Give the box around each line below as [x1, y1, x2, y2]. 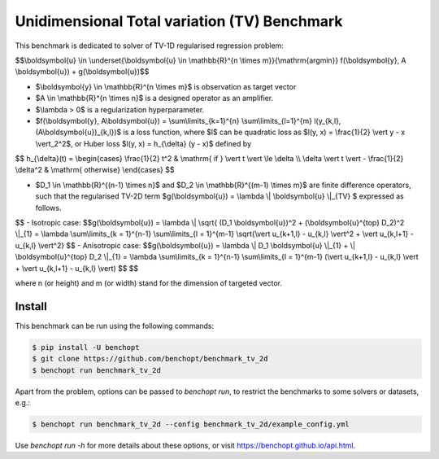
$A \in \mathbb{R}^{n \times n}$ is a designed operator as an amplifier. [35, 94, 274, 103]
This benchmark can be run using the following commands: [15, 321, 215, 330]
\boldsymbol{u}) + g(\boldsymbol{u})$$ [15, 67, 150, 76]
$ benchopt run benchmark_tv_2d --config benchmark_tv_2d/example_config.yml [32, 420, 350, 429]
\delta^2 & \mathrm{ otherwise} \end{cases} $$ [15, 165, 175, 175]
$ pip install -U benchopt [32, 343, 140, 352]
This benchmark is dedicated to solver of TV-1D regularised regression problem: [15, 41, 285, 50]
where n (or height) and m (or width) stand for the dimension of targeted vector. [15, 278, 283, 288]
